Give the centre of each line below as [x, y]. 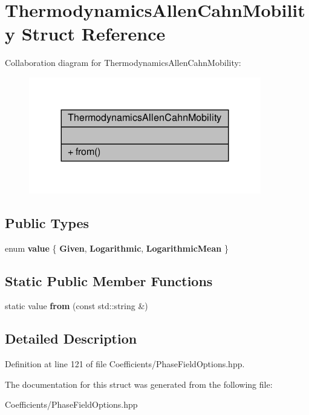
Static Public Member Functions [109, 280]
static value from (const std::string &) [76, 306]
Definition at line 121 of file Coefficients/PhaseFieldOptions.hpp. [125, 364]
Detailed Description [71, 338]
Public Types [47, 222]
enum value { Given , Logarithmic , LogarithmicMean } [117, 248]
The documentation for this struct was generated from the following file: [139, 384]
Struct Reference [93, 34]
